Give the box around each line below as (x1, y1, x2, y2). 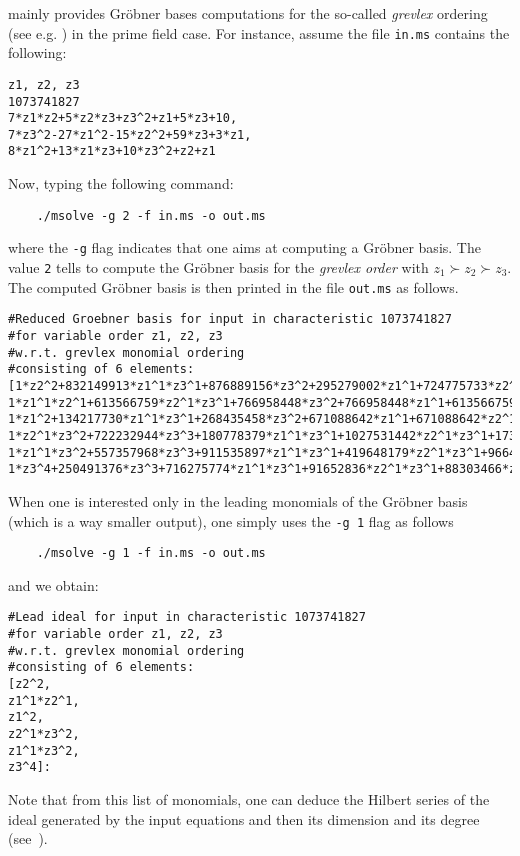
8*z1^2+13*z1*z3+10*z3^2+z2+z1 (8, 144, 216, 159)
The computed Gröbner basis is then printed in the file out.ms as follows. (8, 276, 459, 297)
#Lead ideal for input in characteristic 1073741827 (8, 610, 366, 625)
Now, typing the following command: (8, 173, 234, 194)
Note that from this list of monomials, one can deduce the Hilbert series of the (8, 788, 490, 809)
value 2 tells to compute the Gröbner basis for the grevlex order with (8, 257, 429, 278)
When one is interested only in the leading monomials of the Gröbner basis (8, 490, 468, 511)
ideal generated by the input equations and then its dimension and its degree (8, 808, 480, 829)
